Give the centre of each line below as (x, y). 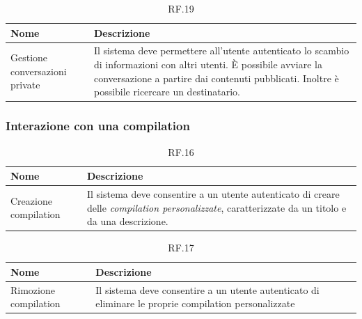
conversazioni (39, 71)
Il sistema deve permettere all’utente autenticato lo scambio (221, 50)
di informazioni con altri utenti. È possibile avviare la (208, 64)
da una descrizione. (127, 221)
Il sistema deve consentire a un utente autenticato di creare (213, 193)
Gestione (29, 57)
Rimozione (33, 289)
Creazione (31, 200)
